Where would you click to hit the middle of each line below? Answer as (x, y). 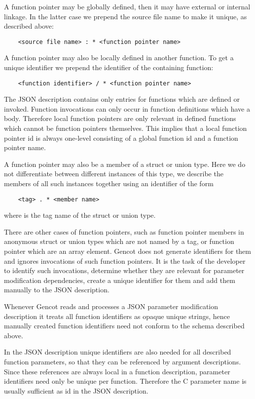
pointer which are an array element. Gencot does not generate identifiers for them (128, 251)
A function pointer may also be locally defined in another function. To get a (119, 58)
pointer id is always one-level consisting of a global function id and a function (121, 138)
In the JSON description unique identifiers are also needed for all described (118, 352)
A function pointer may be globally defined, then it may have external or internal (127, 6)
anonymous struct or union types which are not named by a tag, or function (119, 241)
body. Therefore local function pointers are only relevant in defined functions (120, 118)
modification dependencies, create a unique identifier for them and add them (120, 280)
